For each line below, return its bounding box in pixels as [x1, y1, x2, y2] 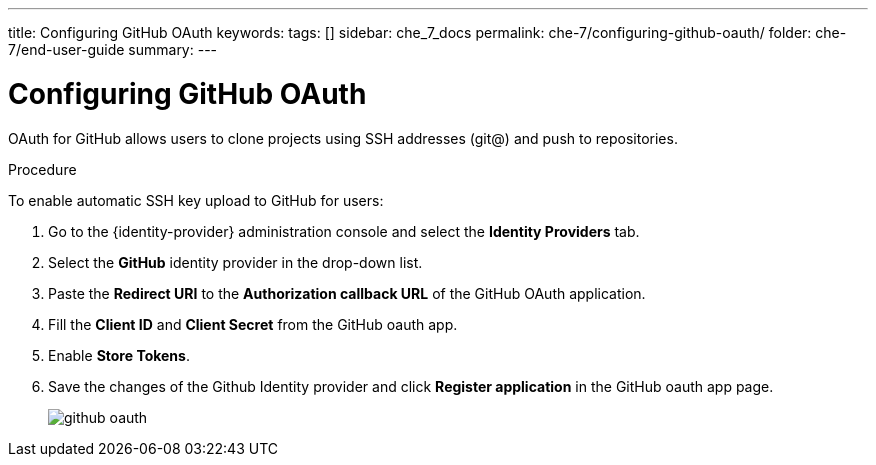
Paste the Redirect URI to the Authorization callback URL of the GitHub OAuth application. [48, 284, 646, 302]
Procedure [8, 160, 77, 178]
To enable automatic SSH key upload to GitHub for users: [8, 191, 384, 209]
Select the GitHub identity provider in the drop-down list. [48, 253, 423, 271]
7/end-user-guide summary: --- [8, 41, 218, 58]
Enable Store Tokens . [48, 346, 190, 364]
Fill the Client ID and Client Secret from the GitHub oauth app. [48, 315, 458, 333]
